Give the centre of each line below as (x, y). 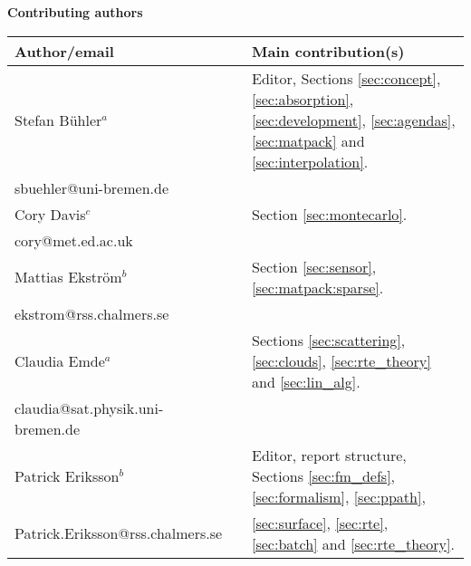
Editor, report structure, (329, 455)
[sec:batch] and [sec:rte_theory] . (353, 543)
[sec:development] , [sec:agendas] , (354, 120)
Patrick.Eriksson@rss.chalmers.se (119, 533)
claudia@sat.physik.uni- (89, 408)
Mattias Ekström (68, 277)
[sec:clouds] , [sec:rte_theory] (341, 360)
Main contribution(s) (328, 51)
